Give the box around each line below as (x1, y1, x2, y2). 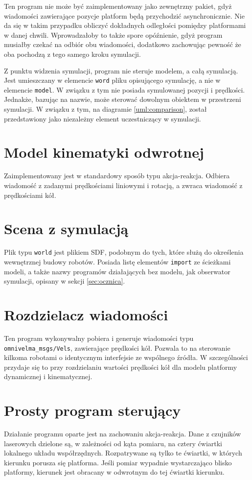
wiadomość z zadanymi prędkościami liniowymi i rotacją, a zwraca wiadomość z (4, 180, 243, 190)
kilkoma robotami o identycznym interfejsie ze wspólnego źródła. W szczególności (4, 352, 248, 362)
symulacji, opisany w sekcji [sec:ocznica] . (4, 276, 125, 286)
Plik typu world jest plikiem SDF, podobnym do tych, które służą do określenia (4, 247, 244, 257)
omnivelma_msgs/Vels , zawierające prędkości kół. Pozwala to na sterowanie (4, 342, 230, 353)
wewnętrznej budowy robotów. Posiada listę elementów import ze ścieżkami (4, 256, 231, 266)
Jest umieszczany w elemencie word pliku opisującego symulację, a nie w (4, 75, 221, 85)
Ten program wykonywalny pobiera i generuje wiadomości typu (4, 333, 194, 343)
